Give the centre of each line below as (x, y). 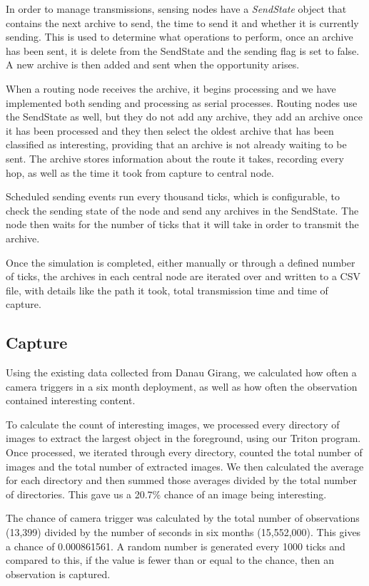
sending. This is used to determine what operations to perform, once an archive (180, 37)
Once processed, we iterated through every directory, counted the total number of (184, 452)
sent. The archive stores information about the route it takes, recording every (175, 158)
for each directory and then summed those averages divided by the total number (181, 480)
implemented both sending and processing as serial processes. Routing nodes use (182, 102)
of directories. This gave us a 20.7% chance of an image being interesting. (166, 494)
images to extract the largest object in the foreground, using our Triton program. (183, 438)
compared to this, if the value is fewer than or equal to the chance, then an (170, 560)
